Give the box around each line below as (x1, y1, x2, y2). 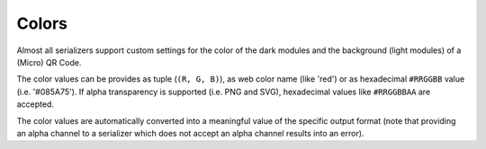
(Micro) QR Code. (16, 57, 82, 67)
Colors (16, 13, 67, 33)
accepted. (16, 99, 54, 110)
